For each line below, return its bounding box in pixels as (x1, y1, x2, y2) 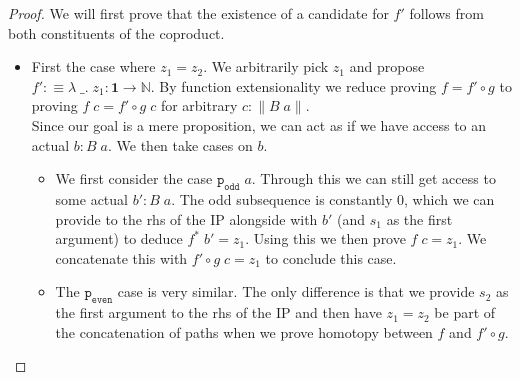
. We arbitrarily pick (203, 56, 329, 77)
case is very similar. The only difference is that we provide (117, 281, 475, 302)
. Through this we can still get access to (251, 168, 496, 189)
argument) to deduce (55, 228, 183, 249)
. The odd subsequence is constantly (171, 188, 393, 209)
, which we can (404, 188, 495, 209)
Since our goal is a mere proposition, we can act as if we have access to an (31, 114, 487, 135)
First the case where (31, 56, 156, 77)
